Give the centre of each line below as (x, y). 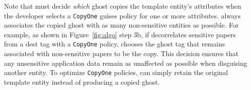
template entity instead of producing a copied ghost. (82, 82)
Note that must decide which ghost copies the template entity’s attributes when (123, 6)
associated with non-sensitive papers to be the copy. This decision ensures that (121, 53)
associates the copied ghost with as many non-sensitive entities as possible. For (121, 25)
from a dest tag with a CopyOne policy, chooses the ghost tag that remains (115, 44)
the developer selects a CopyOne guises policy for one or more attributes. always (122, 15)
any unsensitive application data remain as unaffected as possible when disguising (125, 63)
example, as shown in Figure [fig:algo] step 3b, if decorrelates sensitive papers (120, 34)
